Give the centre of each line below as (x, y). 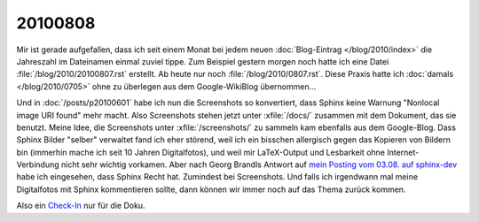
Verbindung (38, 165)
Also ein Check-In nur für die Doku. (81, 206)
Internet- (403, 152)
